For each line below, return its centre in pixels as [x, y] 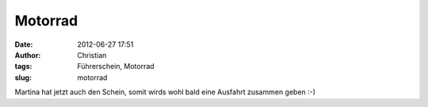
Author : [28, 55]
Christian [92, 55]
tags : [23, 67]
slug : [23, 77]
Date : [24, 44]
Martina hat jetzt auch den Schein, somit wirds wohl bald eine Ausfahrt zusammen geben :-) [165, 92]
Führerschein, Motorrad [116, 67]
